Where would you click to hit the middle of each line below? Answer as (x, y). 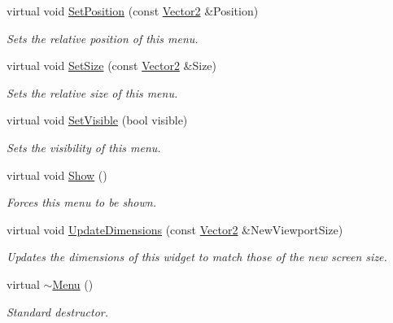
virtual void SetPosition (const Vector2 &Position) (133, 11)
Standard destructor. (58, 311)
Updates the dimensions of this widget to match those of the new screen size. (197, 257)
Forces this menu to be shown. (81, 202)
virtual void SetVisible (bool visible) (97, 120)
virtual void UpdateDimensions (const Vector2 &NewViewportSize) (175, 229)
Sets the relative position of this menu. (103, 38)
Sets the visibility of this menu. (84, 147)
